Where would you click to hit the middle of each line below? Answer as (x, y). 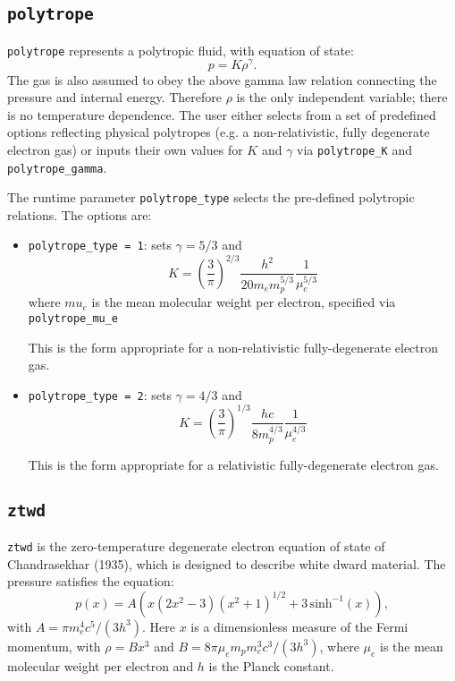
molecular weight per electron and (101, 665)
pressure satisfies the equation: (91, 581)
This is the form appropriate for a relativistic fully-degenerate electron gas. (233, 464)
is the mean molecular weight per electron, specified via (244, 302)
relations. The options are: (80, 214)
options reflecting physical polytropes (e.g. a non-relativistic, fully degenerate (219, 132)
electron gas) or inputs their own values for (125, 149)
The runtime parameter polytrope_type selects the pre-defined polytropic (211, 197)
